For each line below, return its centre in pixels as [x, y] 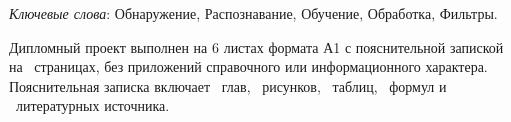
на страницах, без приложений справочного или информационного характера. [248, 66]
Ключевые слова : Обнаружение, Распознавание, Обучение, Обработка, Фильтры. [253, 13]
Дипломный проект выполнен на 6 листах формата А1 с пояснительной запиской [256, 46]
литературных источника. [92, 105]
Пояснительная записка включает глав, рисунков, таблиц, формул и [228, 85]
